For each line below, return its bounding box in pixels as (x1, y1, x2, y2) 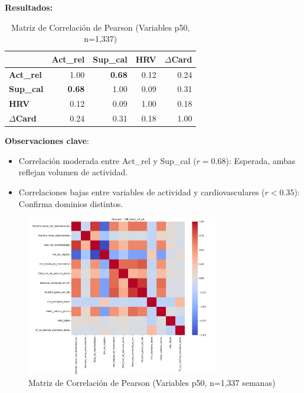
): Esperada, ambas (225, 154, 296, 166)
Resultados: (5, 1, 53, 13)
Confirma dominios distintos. (18, 197, 123, 209)
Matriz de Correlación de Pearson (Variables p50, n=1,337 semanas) (28, 376, 276, 388)
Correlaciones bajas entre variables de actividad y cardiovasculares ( (18, 186, 265, 198)
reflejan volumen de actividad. (18, 166, 128, 178)
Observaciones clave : (5, 135, 89, 147)
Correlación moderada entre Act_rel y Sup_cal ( (18, 154, 197, 166)
